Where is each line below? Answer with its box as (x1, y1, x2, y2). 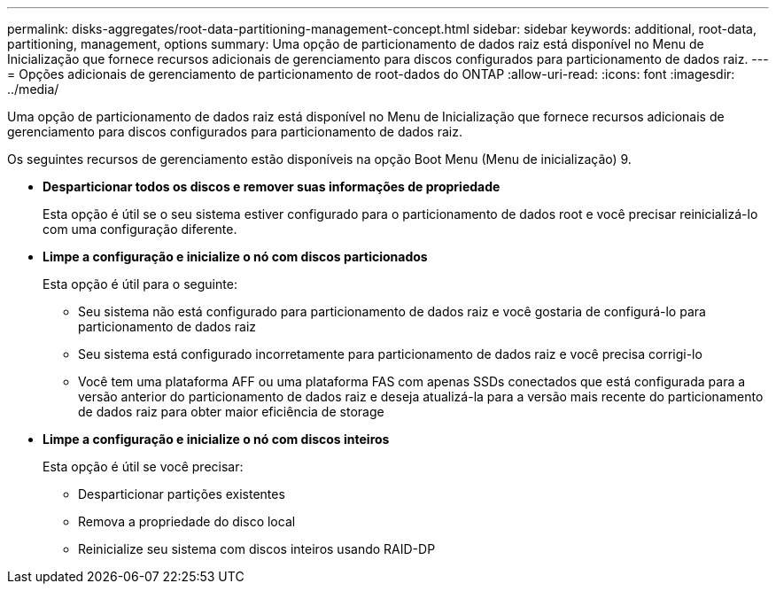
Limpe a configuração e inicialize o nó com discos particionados (43, 249, 428, 264)
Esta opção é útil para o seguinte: (43, 276, 237, 292)
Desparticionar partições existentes (78, 486, 285, 502)
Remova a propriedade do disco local (78, 514, 296, 529)
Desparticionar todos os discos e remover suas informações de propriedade (43, 179, 501, 194)
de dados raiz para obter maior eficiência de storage (78, 404, 384, 419)
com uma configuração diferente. (43, 222, 237, 237)
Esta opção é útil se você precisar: (43, 459, 244, 474)
